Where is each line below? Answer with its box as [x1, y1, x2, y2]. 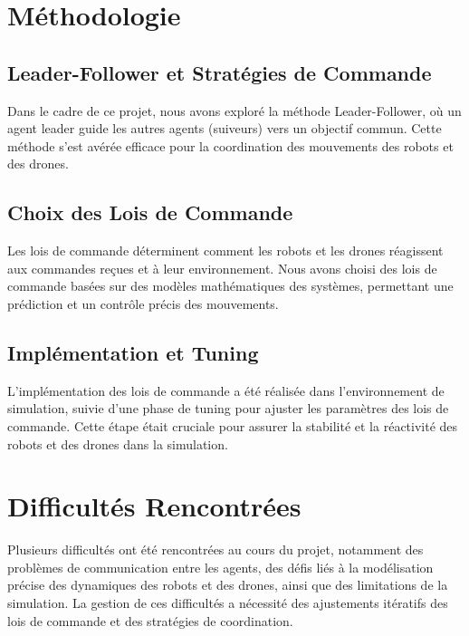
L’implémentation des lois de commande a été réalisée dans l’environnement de [7, 381, 445, 400]
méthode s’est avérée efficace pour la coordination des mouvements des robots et [7, 136, 454, 155]
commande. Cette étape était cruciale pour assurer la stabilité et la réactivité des [7, 416, 458, 435]
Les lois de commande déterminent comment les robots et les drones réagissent [7, 241, 444, 260]
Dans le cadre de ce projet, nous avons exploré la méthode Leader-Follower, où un [7, 101, 462, 120]
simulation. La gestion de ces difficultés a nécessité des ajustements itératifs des [7, 593, 448, 612]
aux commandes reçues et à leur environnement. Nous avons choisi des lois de [7, 258, 437, 277]
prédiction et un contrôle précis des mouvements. [7, 294, 279, 313]
